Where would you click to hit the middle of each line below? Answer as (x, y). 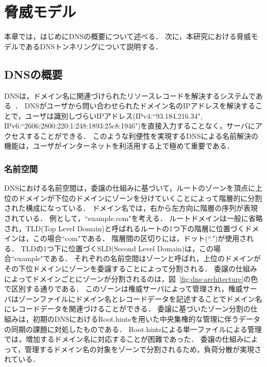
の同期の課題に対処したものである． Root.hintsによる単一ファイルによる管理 (133, 329)
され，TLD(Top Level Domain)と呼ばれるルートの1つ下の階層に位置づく (125, 228)
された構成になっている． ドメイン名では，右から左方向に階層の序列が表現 (131, 208)
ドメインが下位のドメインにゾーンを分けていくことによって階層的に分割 (140, 198)
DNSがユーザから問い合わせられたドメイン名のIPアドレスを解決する (140, 106)
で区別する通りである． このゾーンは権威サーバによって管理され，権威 (123, 289)
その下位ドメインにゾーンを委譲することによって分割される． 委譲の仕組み (131, 269)
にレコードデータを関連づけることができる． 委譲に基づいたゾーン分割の (127, 309)
